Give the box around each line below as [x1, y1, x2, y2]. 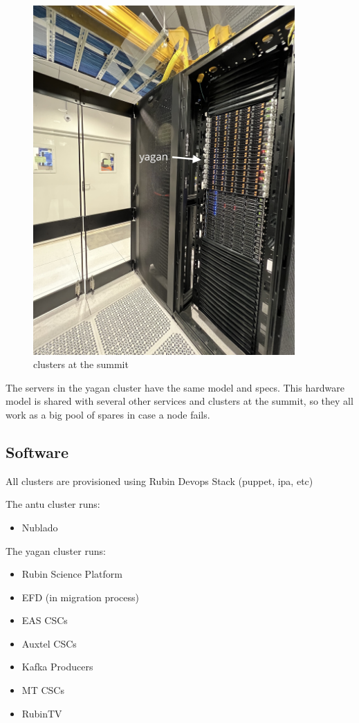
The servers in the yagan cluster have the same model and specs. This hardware [6, 380, 344, 394]
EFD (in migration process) [21, 589, 140, 604]
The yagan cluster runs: [6, 543, 106, 558]
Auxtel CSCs [21, 636, 77, 650]
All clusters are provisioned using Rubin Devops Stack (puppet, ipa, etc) [6, 473, 313, 488]
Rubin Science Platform [21, 567, 122, 581]
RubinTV [21, 706, 62, 720]
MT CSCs [21, 683, 64, 697]
